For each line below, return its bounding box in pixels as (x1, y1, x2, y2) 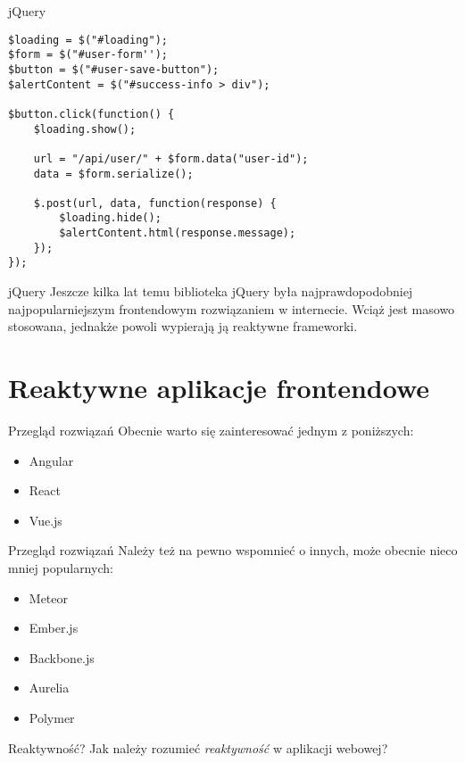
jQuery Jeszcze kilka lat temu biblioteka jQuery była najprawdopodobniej (8, 282, 413, 301)
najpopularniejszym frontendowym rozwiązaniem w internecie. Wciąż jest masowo (8, 299, 455, 318)
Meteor (29, 588, 69, 607)
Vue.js (29, 510, 62, 529)
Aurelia (29, 678, 70, 697)
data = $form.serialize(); (33, 167, 194, 180)
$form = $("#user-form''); (8, 48, 168, 62)
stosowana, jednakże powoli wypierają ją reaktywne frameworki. (8, 317, 358, 336)
